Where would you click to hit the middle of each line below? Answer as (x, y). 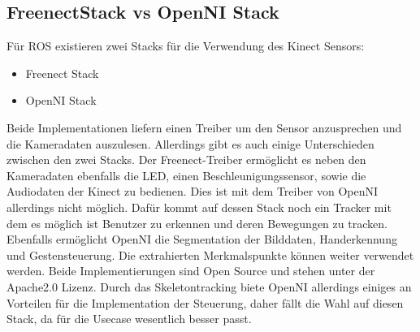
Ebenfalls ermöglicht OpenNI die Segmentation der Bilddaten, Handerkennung (202, 239)
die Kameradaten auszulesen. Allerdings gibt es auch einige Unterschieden (191, 143)
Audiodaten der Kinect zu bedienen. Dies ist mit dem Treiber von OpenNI (193, 191)
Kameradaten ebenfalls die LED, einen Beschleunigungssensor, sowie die (186, 175)
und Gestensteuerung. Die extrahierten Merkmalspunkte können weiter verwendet (210, 254)
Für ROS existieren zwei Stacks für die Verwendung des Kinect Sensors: (186, 46)
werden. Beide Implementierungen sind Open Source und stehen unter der (191, 271)
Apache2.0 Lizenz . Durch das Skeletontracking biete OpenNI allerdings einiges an (209, 286)
